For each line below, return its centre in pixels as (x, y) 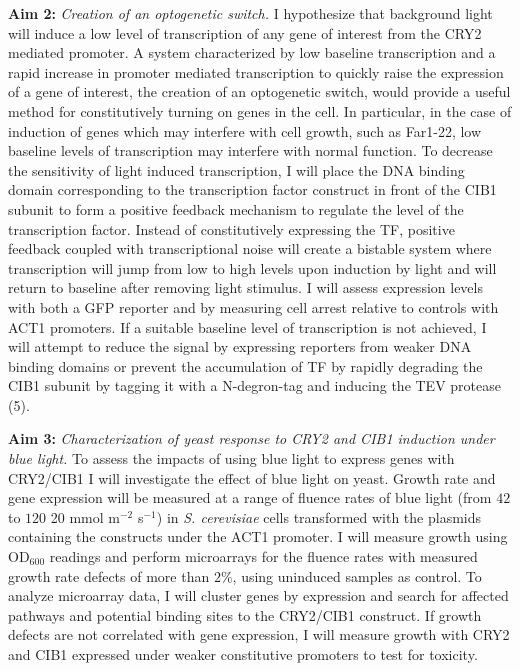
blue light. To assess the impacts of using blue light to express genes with (231, 458)
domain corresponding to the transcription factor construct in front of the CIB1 (252, 189)
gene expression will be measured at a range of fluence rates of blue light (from (250, 497)
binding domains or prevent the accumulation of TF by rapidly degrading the (245, 365)
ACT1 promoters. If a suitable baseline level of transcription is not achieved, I (247, 326)
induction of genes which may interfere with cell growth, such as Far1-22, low (245, 130)
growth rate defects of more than (109, 575)
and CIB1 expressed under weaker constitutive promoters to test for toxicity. (243, 654)
